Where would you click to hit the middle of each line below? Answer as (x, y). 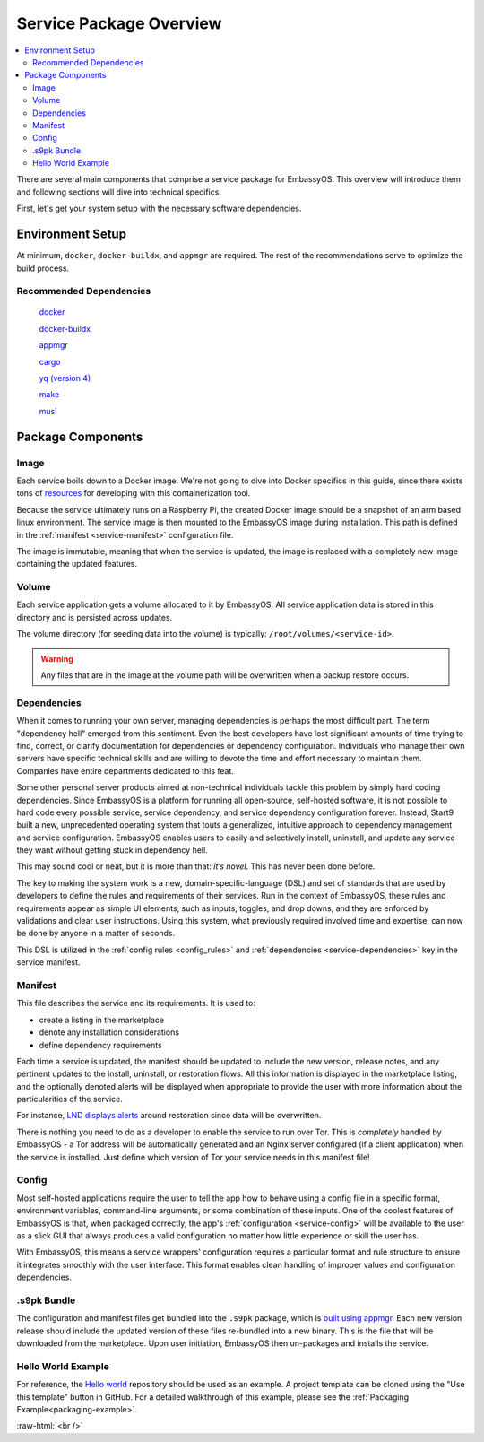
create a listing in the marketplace (102, 1020)
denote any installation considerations (109, 1032)
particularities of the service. (69, 1099)
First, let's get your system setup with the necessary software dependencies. (159, 208)
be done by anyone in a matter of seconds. (96, 934)
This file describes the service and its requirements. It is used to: (136, 1003)
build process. (43, 268)
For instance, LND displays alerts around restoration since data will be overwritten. (169, 1116)
